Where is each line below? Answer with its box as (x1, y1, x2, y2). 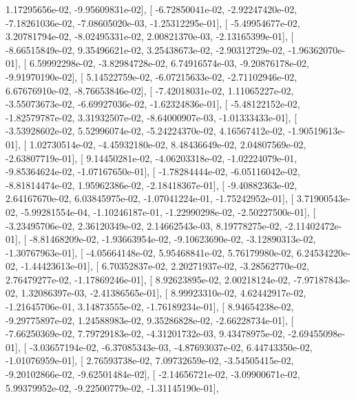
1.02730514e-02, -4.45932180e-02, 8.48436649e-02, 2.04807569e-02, (29, 137, 306, 151)
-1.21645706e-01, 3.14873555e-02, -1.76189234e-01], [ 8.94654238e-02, (6, 299, 294, 314)
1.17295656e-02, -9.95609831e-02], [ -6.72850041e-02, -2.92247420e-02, (6, 2, 297, 16)
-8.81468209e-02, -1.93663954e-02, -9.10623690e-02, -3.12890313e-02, (29, 232, 316, 246)
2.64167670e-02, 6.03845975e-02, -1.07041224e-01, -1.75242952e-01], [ (6, 191, 294, 206)
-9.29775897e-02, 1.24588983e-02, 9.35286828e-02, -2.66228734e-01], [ (6, 312, 294, 327)
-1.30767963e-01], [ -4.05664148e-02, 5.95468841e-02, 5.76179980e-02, (6, 245, 294, 259)
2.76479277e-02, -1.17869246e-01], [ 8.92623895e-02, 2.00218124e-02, (6, 272, 291, 286)
